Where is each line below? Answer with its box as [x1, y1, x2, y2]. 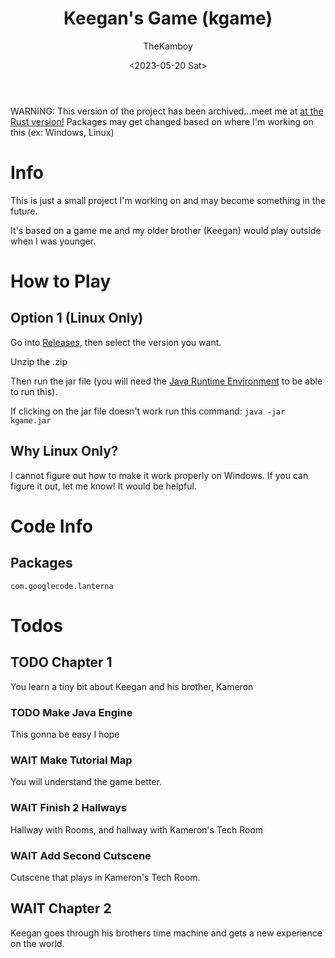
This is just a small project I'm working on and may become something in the [10, 194, 326, 206]
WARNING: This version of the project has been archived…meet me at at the [10, 105, 324, 117]
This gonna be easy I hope [10, 728, 120, 740]
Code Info [10, 515, 93, 537]
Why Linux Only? [10, 443, 119, 460]
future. [10, 205, 38, 217]
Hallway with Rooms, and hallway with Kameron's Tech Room [10, 823, 264, 836]
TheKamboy [143, 40, 193, 52]
